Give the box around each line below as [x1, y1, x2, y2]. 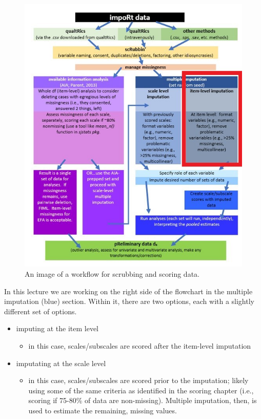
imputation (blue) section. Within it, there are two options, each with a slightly [4, 296, 254, 307]
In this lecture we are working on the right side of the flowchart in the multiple [4, 285, 253, 296]
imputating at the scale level [16, 357, 106, 368]
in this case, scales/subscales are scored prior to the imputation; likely [28, 375, 249, 386]
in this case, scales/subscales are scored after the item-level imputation [28, 340, 251, 351]
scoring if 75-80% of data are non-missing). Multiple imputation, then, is [28, 395, 257, 406]
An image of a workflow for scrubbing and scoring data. [25, 269, 199, 279]
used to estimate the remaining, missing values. [28, 405, 177, 415]
